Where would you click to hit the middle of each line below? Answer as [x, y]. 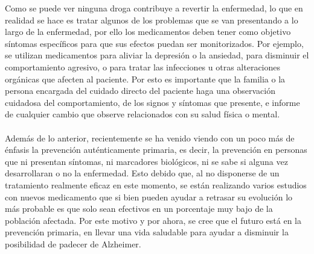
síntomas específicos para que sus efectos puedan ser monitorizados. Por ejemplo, [154, 43]
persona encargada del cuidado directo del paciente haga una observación [140, 91]
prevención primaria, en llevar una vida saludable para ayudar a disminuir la [147, 232]
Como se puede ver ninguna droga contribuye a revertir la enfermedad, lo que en [154, 8]
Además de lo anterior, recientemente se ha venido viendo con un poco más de [150, 138]
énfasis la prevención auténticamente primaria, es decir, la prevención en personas [156, 150]
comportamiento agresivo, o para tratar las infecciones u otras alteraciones [143, 67]
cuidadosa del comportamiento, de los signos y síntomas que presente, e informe [152, 102]
